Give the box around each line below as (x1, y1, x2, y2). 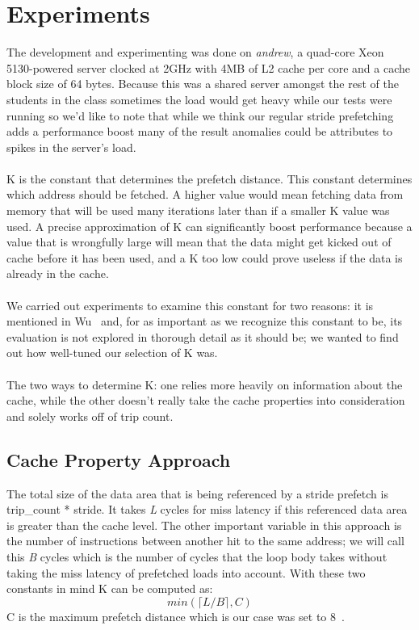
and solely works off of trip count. (6, 407, 174, 424)
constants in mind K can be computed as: (6, 580, 213, 597)
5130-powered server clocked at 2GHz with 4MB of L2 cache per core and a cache (6, 59, 410, 76)
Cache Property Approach (6, 447, 231, 472)
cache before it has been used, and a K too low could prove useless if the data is (6, 249, 403, 266)
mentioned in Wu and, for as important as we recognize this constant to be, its (6, 313, 403, 330)
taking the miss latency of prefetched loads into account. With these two (6, 564, 366, 581)
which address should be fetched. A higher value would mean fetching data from (6, 186, 404, 203)
